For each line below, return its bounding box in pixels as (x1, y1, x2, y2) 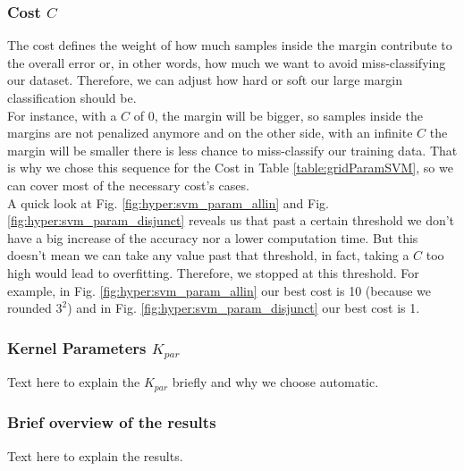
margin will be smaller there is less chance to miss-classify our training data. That (7, 140, 458, 159)
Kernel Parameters (7, 336, 147, 358)
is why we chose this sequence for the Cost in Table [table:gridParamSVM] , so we (7, 158, 453, 177)
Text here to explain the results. (7, 446, 183, 465)
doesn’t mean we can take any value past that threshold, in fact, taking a (7, 246, 409, 265)
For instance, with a (7, 105, 117, 124)
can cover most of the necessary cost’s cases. (7, 175, 249, 194)
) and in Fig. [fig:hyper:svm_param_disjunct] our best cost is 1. (67, 299, 420, 317)
